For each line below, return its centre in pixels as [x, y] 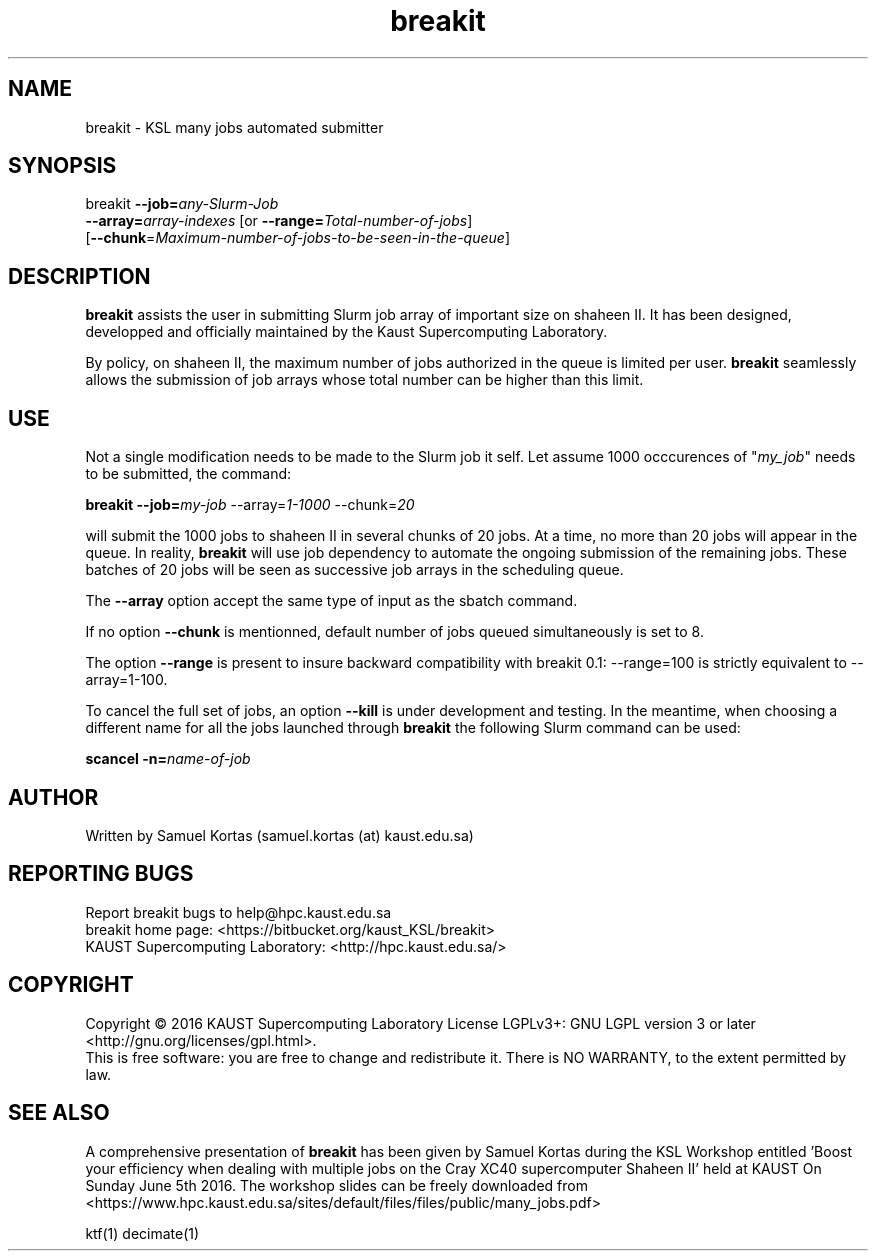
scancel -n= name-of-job [168, 759]
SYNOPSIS [62, 166]
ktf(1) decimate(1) [142, 1233]
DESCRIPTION [79, 276]
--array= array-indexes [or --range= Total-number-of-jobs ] [279, 221]
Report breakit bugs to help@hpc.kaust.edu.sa [238, 912]
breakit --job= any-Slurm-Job [182, 204]
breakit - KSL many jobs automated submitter [234, 127]
